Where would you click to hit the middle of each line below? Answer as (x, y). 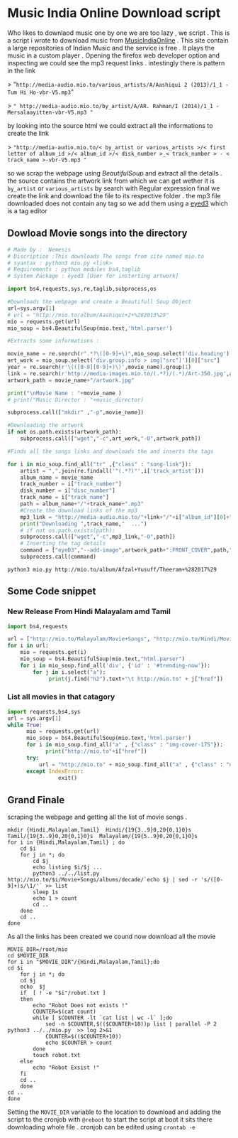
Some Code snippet (52, 591)
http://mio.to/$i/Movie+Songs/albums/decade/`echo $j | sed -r (103, 880)
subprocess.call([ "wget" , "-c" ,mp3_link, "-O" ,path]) (98, 537)
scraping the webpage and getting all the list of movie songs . (97, 817)
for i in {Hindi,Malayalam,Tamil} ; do (66, 843)
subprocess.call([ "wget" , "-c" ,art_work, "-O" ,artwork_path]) (110, 439)
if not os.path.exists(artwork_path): (64, 432)
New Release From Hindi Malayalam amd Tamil (89, 611)
